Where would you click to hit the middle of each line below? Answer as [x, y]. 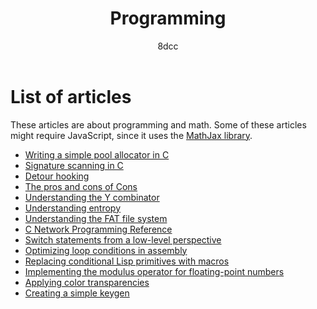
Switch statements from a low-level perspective [123, 239]
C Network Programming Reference [98, 229]
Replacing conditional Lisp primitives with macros [127, 261]
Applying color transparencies [87, 282]
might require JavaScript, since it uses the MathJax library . [131, 135]
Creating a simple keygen [77, 293]
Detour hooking [57, 176]
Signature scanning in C [74, 165]
